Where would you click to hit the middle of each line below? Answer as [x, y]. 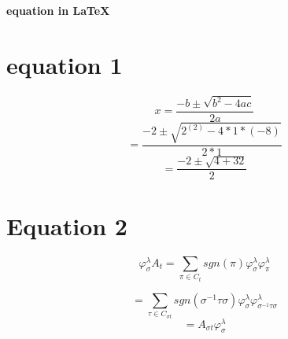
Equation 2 [67, 225]
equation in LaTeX [58, 10]
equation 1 [65, 64]
